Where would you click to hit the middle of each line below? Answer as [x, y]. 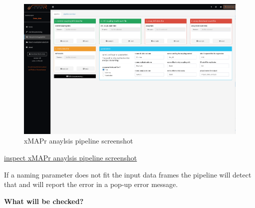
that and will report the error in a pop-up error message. [91, 184]
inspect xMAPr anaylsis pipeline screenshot [71, 158]
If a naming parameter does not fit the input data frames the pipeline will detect [128, 174]
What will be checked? [44, 201]
